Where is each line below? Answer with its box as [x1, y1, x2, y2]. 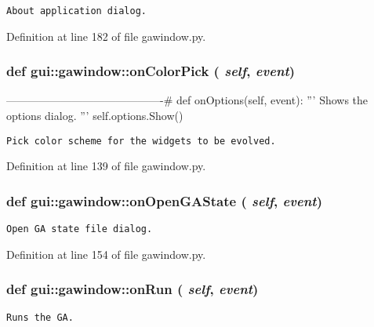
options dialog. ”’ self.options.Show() [6, 107, 183, 124]
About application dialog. [6, 5, 147, 16]
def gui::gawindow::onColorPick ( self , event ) [6, 61, 296, 81]
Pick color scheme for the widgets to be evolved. [6, 135, 276, 147]
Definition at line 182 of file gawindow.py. [6, 27, 206, 44]
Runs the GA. [6, 311, 74, 323]
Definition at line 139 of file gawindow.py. [6, 158, 206, 174]
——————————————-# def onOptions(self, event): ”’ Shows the [6, 92, 369, 108]
